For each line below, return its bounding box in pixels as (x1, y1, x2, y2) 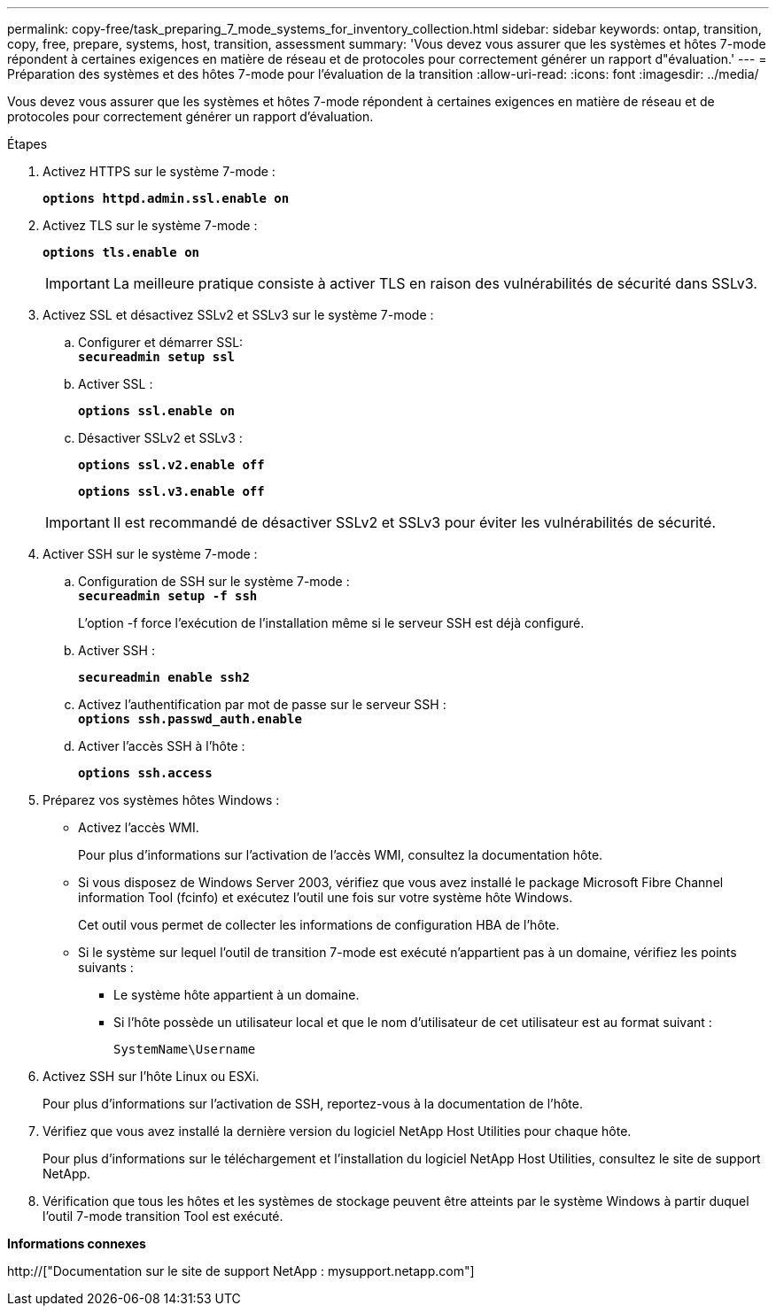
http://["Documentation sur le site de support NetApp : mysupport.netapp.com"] (7, 1263, 475, 1278)
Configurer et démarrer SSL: (78, 335, 244, 350)
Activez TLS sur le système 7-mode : (43, 218, 258, 233)
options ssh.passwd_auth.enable (78, 712, 302, 726)
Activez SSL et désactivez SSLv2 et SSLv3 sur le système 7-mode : (43, 307, 434, 322)
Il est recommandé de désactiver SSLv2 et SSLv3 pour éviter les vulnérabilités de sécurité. (113, 514, 716, 531)
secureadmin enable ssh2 (78, 670, 250, 684)
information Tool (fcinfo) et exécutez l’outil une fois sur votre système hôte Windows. (78, 890, 573, 905)
